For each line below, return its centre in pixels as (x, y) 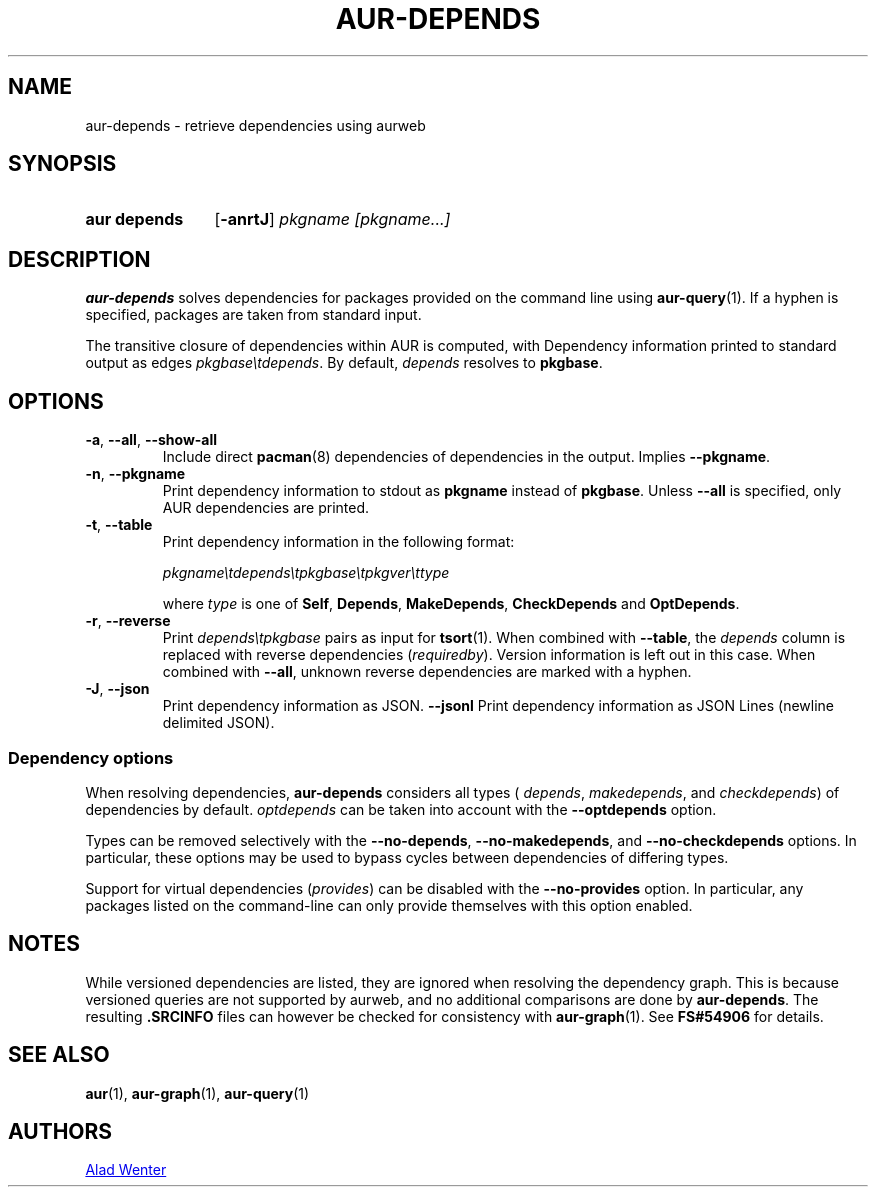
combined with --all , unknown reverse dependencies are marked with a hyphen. (427, 672)
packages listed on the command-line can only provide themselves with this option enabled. (389, 905)
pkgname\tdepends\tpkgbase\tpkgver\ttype (306, 573)
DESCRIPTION (79, 259)
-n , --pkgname (135, 474)
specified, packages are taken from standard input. (253, 315)
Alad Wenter (126, 1170)
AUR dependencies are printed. (266, 508)
